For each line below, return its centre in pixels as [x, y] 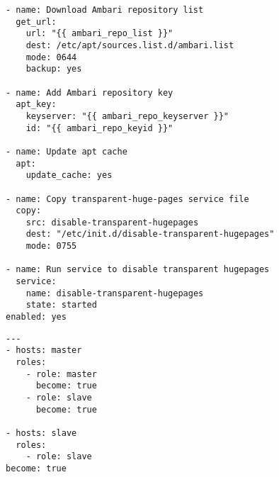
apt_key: [36, 105]
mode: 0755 [51, 246]
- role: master [61, 374]
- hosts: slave [41, 433]
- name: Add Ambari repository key [90, 92]
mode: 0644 [51, 57]
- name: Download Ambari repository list [105, 10]
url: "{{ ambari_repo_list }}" [99, 34]
